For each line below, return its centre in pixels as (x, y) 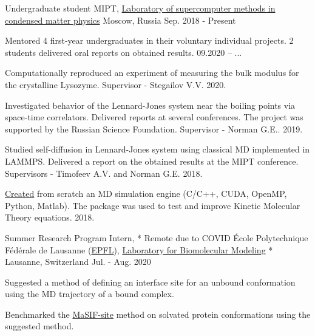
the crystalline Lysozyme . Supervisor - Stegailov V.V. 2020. (116, 84)
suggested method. (39, 326)
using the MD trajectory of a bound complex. (90, 294)
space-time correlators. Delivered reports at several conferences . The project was (154, 117)
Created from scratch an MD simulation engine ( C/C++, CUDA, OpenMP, (146, 194)
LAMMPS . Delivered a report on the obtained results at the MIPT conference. (152, 161)
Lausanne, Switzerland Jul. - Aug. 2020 (78, 262)
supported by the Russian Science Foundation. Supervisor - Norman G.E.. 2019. (154, 129)
